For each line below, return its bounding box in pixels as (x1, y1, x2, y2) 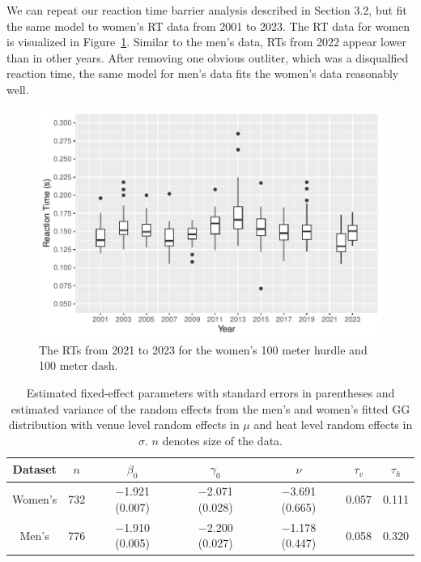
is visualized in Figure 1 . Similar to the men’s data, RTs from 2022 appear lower (6, 33, 407, 50)
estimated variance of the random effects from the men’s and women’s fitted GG (11, 400, 410, 417)
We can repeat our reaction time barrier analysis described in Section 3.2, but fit (6, 2, 407, 18)
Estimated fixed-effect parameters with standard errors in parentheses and (26, 384, 395, 401)
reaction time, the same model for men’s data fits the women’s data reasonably (6, 65, 399, 82)
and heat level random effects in (253, 416, 413, 433)
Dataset (12, 461, 57, 478)
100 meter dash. (39, 357, 118, 374)
